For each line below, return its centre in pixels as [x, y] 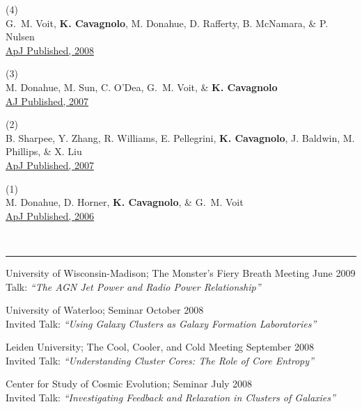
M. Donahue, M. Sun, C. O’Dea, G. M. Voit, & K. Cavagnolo [142, 87]
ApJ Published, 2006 [50, 215]
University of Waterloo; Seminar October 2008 [105, 310]
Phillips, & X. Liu [44, 151]
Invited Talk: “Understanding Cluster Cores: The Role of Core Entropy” [160, 360]
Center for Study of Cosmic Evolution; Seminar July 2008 [129, 384]
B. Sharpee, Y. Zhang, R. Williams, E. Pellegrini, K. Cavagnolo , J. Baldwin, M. [180, 137]
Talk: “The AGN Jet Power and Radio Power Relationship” [133, 286]
